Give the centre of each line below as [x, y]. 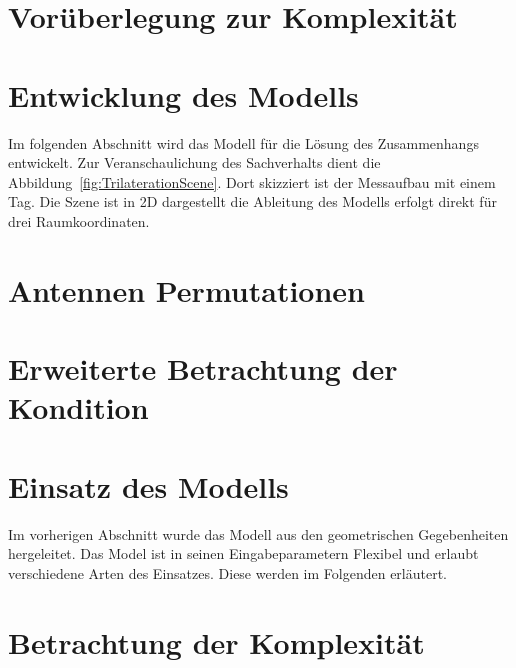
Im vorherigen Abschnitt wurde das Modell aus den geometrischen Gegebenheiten [258, 533]
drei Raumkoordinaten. [79, 220]
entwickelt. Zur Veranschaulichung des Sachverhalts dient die [194, 162]
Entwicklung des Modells [183, 94]
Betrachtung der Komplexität [216, 641]
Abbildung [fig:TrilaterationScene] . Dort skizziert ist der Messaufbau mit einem [252, 181]
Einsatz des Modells [148, 485]
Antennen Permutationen [186, 289]
